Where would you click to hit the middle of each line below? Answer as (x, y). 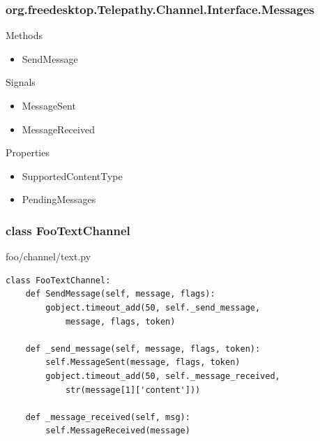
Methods (24, 35)
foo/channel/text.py (48, 256)
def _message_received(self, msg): (108, 417)
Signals (21, 82)
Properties (28, 152)
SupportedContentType (72, 175)
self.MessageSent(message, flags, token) (143, 362)
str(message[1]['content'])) (133, 390)
